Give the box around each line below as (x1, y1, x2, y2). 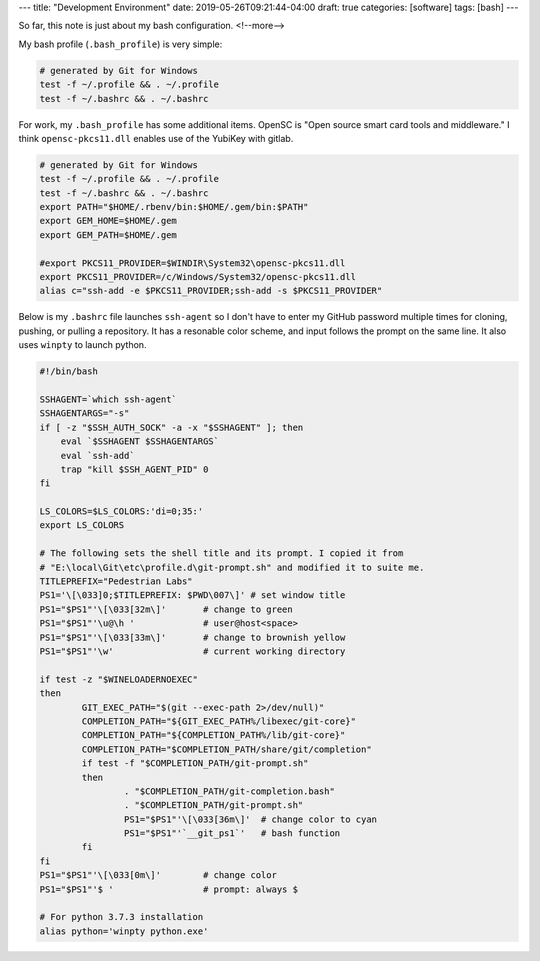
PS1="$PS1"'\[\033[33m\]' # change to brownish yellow (39, 631, 346, 643)
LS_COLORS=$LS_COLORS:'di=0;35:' (39, 506, 204, 517)
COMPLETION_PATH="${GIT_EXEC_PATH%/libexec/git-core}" (81, 715, 357, 727)
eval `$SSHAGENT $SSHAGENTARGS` (60, 436, 220, 447)
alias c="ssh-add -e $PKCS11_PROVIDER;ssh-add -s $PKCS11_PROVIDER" (39, 285, 383, 297)
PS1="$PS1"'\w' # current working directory (39, 645, 346, 657)
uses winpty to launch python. (18, 339, 147, 351)
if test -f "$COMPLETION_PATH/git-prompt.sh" (81, 758, 309, 769)
